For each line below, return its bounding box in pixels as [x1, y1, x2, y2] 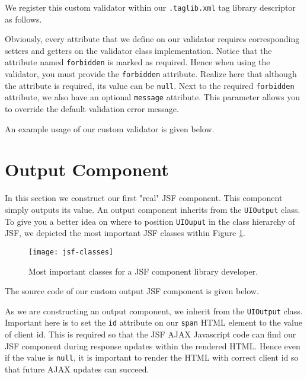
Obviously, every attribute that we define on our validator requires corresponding [5, 33, 300, 45]
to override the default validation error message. [5, 103, 179, 115]
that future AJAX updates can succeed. [5, 362, 149, 375]
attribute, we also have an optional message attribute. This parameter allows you [5, 91, 300, 103]
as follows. [5, 12, 42, 25]
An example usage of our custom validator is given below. [5, 122, 215, 135]
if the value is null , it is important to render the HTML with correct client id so [5, 351, 299, 364]
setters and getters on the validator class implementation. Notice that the [5, 44, 272, 56]
